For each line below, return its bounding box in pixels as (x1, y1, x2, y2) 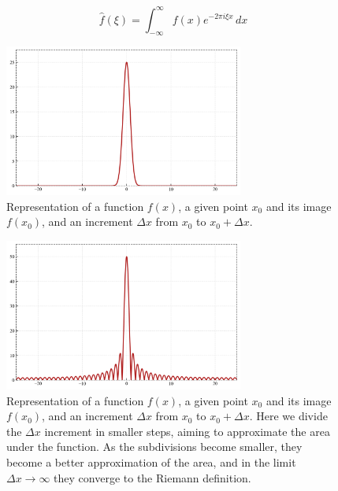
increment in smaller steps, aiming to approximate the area (44, 423, 330, 439)
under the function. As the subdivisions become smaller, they (6, 438, 303, 455)
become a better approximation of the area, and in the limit (6, 453, 296, 470)
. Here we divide (249, 408, 328, 424)
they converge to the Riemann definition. (54, 469, 251, 485)
